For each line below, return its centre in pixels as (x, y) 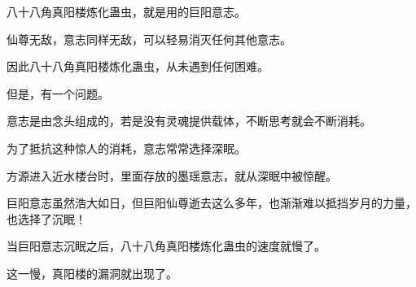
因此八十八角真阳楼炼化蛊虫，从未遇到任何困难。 (138, 66)
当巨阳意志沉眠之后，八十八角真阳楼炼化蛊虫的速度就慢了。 (166, 246)
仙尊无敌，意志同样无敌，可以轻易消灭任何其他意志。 (149, 39)
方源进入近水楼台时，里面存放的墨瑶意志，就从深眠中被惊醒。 (172, 175)
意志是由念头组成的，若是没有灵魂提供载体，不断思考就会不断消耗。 (189, 121)
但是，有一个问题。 (58, 93)
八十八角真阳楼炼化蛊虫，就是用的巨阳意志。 (126, 11)
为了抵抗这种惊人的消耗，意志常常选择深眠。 (126, 148)
